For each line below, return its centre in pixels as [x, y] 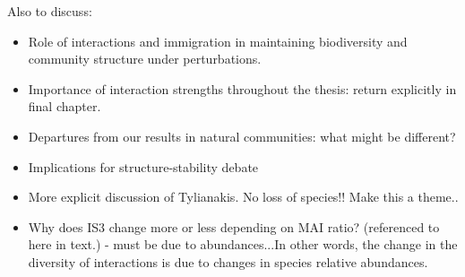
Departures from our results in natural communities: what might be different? [242, 136]
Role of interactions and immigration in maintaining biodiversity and [218, 41]
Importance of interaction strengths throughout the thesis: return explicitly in [242, 88]
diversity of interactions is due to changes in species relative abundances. [228, 261]
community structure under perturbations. [145, 59]
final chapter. [65, 106]
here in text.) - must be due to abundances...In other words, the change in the [243, 244]
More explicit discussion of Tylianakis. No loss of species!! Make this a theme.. [243, 197]
